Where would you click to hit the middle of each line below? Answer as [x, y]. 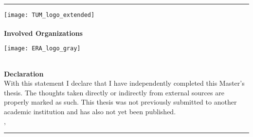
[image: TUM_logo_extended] [49, 15]
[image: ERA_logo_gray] [42, 49]
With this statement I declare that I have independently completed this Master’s [124, 83]
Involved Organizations [43, 33]
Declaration [24, 73]
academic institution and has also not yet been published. [90, 112]
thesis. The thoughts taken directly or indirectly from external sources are [114, 92]
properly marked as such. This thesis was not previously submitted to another [120, 102]
